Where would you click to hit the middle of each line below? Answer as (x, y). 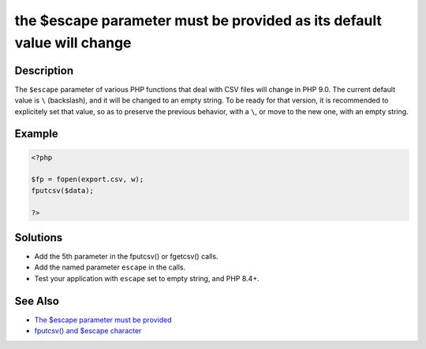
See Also (37, 301)
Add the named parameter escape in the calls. (110, 267)
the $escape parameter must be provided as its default (198, 20)
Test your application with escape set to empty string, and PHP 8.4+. (147, 278)
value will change (73, 43)
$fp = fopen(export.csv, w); (88, 180)
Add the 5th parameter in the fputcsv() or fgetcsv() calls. (126, 257)
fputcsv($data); (63, 190)
